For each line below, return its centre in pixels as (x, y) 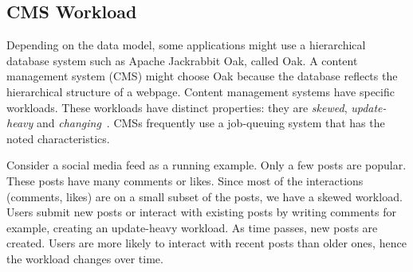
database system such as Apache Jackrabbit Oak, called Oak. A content (182, 60)
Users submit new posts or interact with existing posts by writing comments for (201, 212)
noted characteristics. (58, 138)
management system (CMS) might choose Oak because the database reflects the (202, 76)
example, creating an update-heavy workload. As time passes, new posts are (192, 227)
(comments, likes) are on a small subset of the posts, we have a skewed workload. (205, 196)
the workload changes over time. (85, 258)
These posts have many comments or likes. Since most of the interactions (185, 180)
